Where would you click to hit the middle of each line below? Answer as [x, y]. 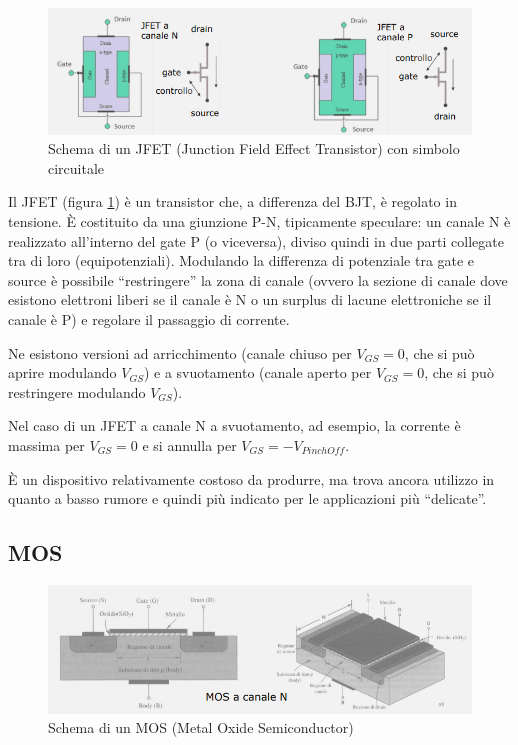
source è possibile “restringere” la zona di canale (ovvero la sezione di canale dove [258, 279]
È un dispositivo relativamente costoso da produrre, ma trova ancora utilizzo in [251, 478]
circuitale [76, 167]
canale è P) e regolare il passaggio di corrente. [149, 319]
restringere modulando [77, 391]
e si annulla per [189, 445]
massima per [46, 445]
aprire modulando [62, 372]
